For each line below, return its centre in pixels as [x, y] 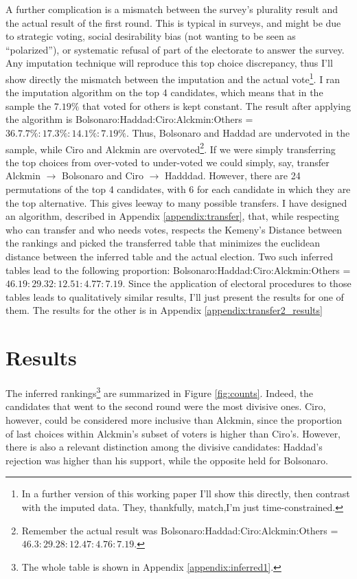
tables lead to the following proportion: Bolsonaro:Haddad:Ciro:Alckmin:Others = [178, 270]
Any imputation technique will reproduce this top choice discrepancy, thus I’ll [169, 63]
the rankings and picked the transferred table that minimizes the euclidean [163, 243]
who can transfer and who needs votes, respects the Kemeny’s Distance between [174, 229]
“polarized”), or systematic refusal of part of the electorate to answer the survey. [175, 49]
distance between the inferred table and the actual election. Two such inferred [170, 256]
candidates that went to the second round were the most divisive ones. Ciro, [166, 406]
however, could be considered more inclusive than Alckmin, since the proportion [174, 419]
